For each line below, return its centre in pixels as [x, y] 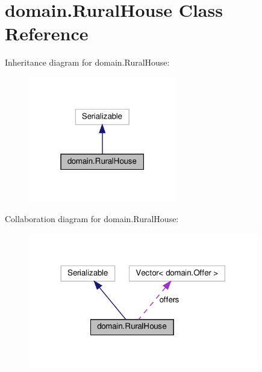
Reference [47, 33]
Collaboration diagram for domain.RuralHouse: [92, 219]
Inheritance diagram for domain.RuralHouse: [87, 62]
